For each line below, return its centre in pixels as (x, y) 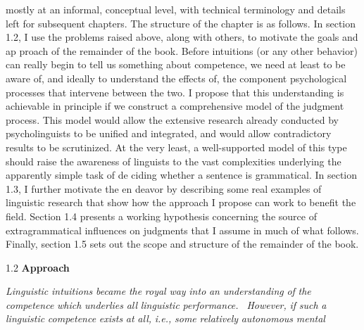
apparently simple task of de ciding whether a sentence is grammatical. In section (182, 175)
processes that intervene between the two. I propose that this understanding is (175, 92)
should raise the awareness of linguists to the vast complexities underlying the (174, 161)
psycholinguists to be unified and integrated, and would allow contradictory (169, 133)
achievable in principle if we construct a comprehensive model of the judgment (175, 106)
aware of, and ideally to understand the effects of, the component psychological (176, 78)
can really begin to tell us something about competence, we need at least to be (176, 64)
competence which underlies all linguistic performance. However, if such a (166, 304)
